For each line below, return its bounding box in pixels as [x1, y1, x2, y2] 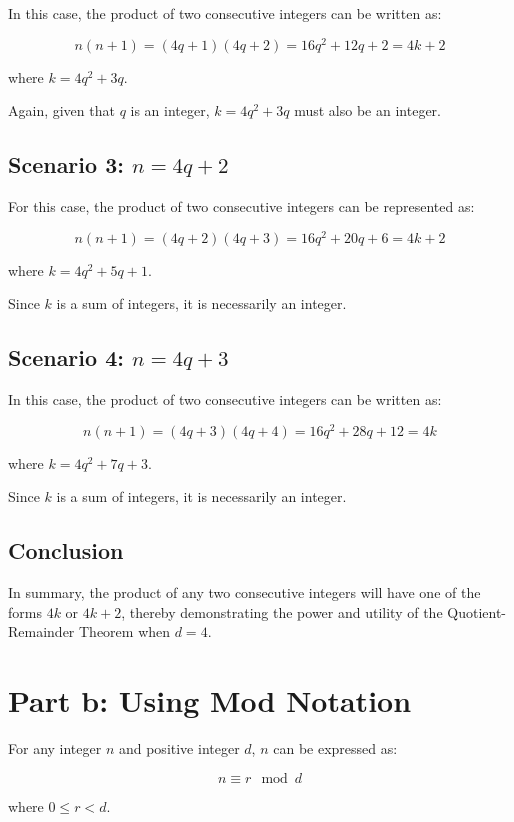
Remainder [8, 621, 75, 642]
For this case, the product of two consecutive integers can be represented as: [8, 196, 475, 217]
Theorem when [79, 621, 171, 642]
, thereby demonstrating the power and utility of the [121, 601, 443, 622]
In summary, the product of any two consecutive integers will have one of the [8, 582, 481, 603]
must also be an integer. [294, 100, 441, 121]
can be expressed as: [273, 738, 398, 759]
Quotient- [447, 601, 506, 622]
